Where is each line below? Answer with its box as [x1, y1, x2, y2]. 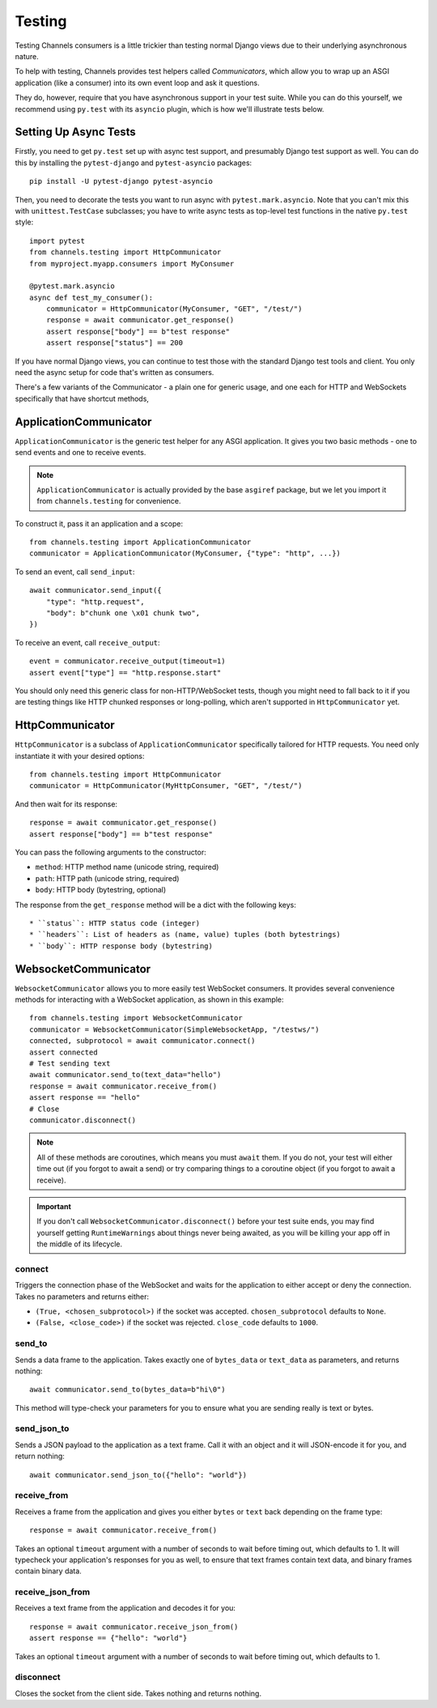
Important [36, 1201, 72, 1211]
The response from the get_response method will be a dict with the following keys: [15, 900, 297, 909]
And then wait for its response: [15, 799, 117, 809]
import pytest [29, 236, 85, 245]
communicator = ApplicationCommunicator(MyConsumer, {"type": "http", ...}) [29, 549, 342, 558]
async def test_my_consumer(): [29, 292, 154, 302]
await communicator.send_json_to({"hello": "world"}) [29, 1470, 247, 1480]
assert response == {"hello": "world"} [29, 1633, 188, 1643]
